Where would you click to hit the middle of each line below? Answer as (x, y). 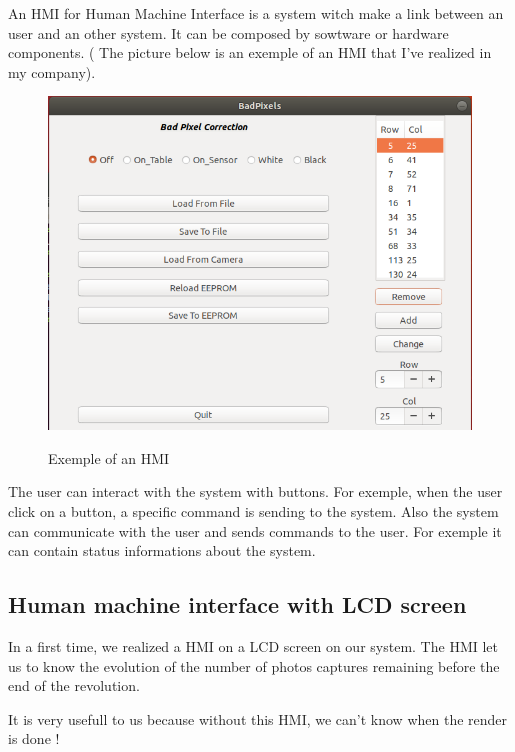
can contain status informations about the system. (162, 550)
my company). (52, 71)
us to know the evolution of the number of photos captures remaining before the (254, 665)
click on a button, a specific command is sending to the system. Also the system (253, 511)
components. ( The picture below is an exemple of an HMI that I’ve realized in (250, 52)
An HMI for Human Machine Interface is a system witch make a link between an (256, 13)
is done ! (34, 738)
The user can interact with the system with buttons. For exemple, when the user (255, 491)
